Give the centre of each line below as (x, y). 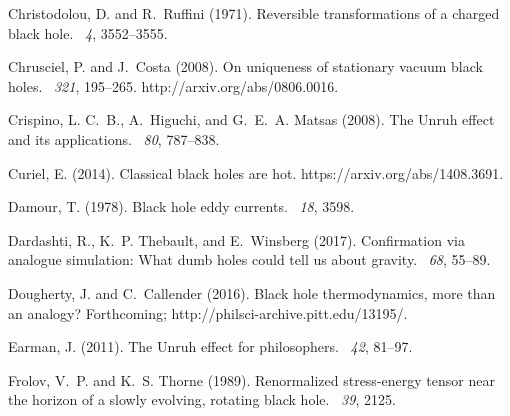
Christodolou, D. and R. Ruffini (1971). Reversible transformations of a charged (254, 13)
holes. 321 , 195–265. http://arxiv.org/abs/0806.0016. (173, 85)
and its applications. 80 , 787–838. (114, 138)
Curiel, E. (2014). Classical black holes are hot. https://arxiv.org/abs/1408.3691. (256, 172)
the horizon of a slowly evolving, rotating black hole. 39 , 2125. (202, 399)
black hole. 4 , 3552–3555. (88, 32)
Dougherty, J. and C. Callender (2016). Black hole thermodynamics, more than (252, 292)
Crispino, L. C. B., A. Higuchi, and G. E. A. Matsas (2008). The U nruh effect (251, 119)
